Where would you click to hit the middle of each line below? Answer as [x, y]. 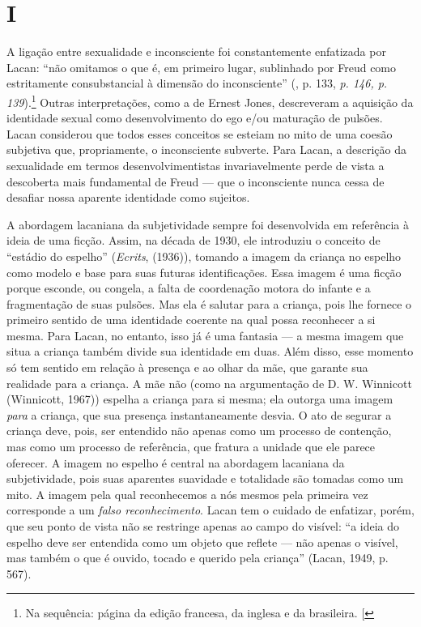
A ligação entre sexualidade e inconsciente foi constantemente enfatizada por [196, 51]
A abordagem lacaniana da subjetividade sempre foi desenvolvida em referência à [208, 224]
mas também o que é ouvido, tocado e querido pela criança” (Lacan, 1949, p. [198, 558]
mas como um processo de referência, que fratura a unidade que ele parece [191, 447]
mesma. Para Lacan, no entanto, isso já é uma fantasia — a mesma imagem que [205, 335]
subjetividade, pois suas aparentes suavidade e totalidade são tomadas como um [205, 478]
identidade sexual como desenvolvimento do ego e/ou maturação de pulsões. [195, 118]
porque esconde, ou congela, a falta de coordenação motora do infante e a [189, 288]
